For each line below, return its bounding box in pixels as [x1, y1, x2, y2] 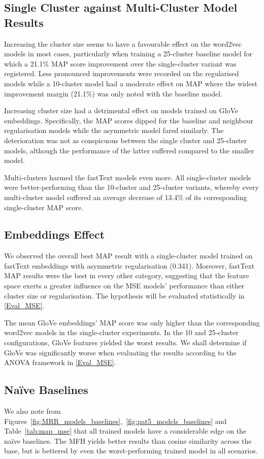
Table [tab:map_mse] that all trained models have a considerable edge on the [4, 425, 247, 436]
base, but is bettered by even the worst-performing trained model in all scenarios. [4, 445, 258, 456]
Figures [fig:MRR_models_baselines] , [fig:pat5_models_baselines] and [4, 415, 227, 426]
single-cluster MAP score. [4, 202, 84, 212]
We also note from [4, 406, 61, 416]
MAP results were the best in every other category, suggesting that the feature [4, 270, 249, 281]
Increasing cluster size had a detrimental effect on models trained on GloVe [4, 105, 238, 116]
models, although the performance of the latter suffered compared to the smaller [4, 145, 254, 155]
